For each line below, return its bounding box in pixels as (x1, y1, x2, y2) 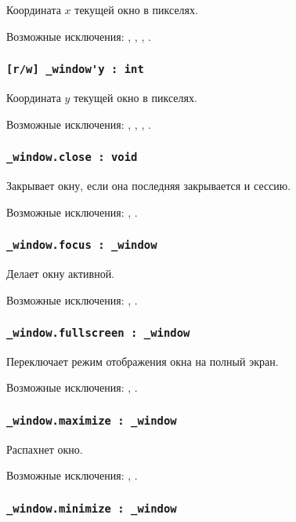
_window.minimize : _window (6, 502, 177, 515)
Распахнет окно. (6, 440, 83, 457)
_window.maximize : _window (6, 414, 177, 427)
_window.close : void (6, 151, 138, 164)
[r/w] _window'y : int (6, 63, 144, 76)
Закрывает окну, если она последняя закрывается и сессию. (6, 177, 291, 193)
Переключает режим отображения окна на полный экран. (6, 352, 279, 369)
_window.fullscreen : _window (6, 327, 190, 340)
